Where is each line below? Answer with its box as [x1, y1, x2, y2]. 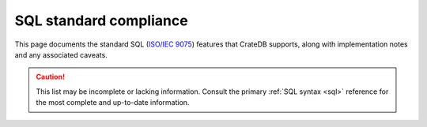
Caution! [36, 72, 66, 82]
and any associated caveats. [14, 50, 108, 59]
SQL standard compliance [14, 12, 189, 29]
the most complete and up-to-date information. [36, 98, 190, 107]
